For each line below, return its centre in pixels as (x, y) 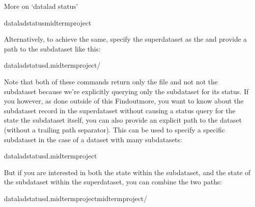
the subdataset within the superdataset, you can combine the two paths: (113, 182)
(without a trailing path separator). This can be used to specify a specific (114, 129)
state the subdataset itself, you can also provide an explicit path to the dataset (123, 120)
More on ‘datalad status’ (41, 6)
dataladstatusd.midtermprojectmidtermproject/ (76, 198)
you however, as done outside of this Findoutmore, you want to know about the (124, 101)
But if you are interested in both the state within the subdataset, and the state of (127, 172)
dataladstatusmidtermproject (48, 22)
